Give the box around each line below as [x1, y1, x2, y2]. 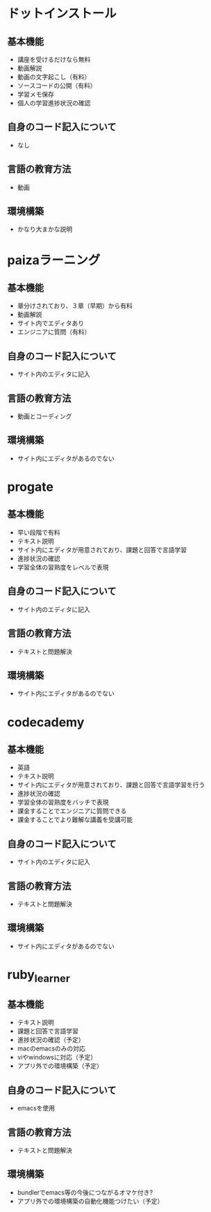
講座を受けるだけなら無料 [17, 56, 91, 63]
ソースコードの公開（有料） [17, 81, 97, 90]
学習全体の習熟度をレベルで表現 [17, 562, 109, 571]
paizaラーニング [7, 252, 101, 268]
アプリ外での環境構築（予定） [17, 1062, 103, 1070]
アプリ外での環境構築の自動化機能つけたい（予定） [17, 1197, 164, 1205]
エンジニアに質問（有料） [17, 328, 91, 336]
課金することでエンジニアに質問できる [17, 807, 127, 815]
